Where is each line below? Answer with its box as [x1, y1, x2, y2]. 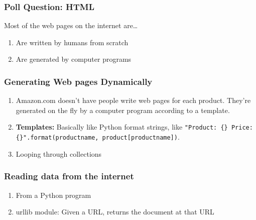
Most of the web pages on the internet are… [4, 20, 138, 31]
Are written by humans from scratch [16, 37, 129, 47]
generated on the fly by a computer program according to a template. [16, 104, 230, 115]
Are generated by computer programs [16, 54, 132, 64]
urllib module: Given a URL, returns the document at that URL [16, 206, 214, 217]
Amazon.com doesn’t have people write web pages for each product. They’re [16, 95, 251, 105]
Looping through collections [16, 148, 102, 159]
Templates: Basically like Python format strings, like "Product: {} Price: [16, 122, 253, 132]
